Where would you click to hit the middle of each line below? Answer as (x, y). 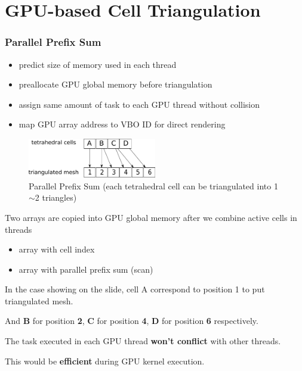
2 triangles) (56, 197)
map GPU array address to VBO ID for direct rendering (122, 124)
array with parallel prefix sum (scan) (86, 269)
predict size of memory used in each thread (98, 64)
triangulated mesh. (39, 300)
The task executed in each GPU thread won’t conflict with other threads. (143, 341)
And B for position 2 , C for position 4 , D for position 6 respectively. (132, 321)
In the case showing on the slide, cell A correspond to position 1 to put (135, 289)
